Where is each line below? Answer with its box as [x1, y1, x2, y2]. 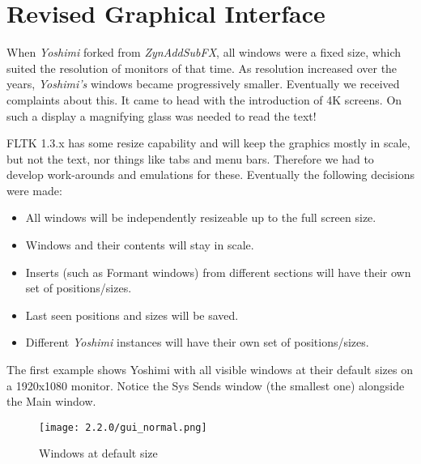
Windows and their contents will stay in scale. [25, 236, 254, 253]
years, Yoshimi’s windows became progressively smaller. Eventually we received [6, 75, 400, 92]
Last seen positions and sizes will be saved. [25, 306, 239, 323]
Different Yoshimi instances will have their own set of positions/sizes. [25, 334, 369, 351]
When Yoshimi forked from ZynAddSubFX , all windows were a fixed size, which [6, 44, 402, 61]
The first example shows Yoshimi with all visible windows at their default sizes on [6, 361, 413, 378]
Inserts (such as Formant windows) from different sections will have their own [25, 263, 411, 280]
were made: [6, 181, 62, 198]
